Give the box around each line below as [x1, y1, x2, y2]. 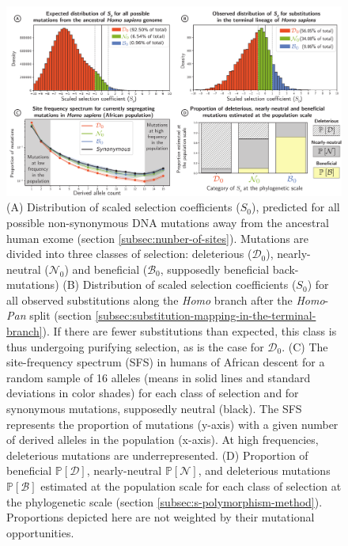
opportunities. [6, 524, 74, 540]
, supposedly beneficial [160, 260, 270, 277]
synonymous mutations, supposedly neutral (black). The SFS [6, 400, 302, 417]
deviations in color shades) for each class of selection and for [6, 385, 299, 401]
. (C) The [282, 338, 328, 355]
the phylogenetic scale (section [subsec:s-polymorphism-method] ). [6, 493, 323, 510]
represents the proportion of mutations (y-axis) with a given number [6, 415, 339, 432]
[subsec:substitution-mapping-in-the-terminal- [95, 307, 316, 324]
